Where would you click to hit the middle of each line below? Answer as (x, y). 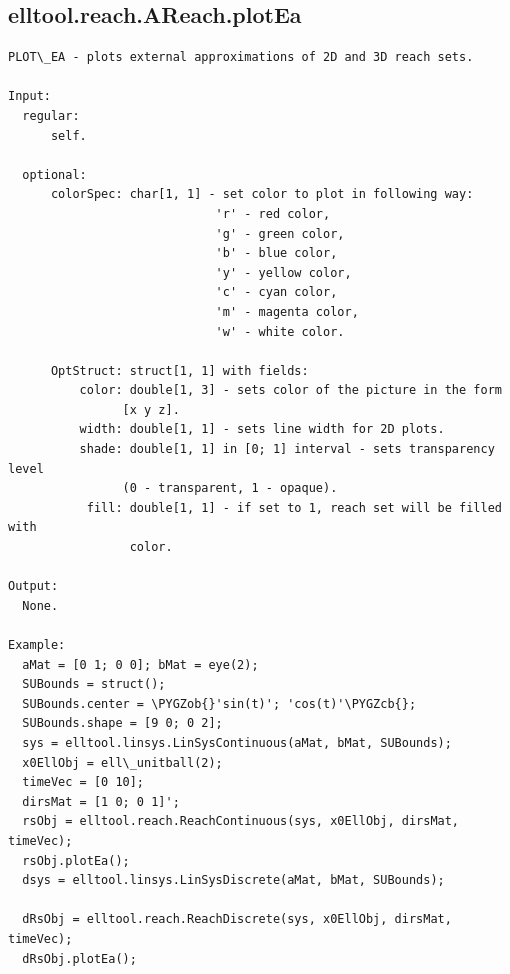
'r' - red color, (273, 213)
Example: (37, 645)
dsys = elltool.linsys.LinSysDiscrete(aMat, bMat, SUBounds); (233, 880)
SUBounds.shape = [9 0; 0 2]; (122, 723)
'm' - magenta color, (287, 311)
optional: (54, 174)
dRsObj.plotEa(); (79, 958)
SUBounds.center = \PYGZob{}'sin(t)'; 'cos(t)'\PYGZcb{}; (219, 703)
